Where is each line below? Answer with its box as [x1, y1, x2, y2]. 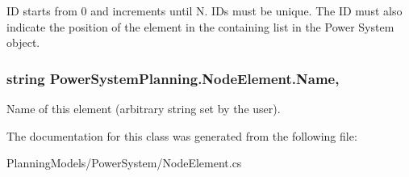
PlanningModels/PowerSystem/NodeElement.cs [6, 154, 242, 171]
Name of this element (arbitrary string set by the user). [6, 100, 281, 116]
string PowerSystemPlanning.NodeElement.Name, [6, 68, 340, 88]
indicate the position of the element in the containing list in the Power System [6, 18, 394, 35]
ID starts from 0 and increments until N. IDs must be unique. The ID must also [6, 2, 403, 19]
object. [6, 34, 40, 51]
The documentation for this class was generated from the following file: [6, 127, 357, 144]
